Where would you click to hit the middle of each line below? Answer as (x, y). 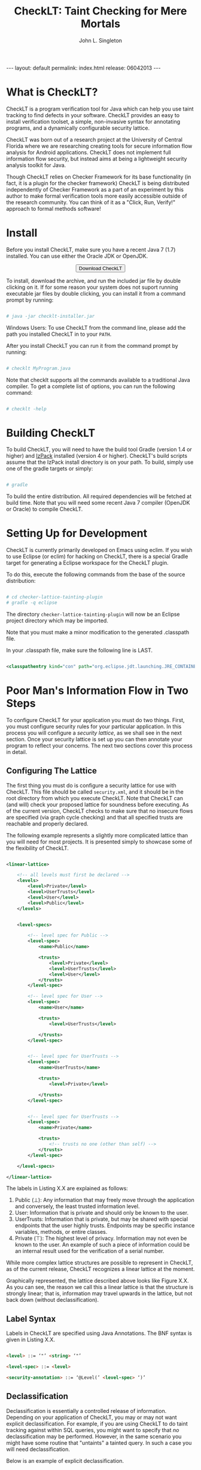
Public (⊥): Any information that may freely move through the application (104, 1200)
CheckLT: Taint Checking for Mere (100, 11)
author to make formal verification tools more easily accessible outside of (97, 196)
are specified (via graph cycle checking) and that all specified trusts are (95, 817)
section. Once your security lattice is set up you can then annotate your (94, 739)
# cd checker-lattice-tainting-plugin (54, 597)
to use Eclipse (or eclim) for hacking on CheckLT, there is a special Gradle (97, 556)
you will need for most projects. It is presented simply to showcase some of (99, 842)
